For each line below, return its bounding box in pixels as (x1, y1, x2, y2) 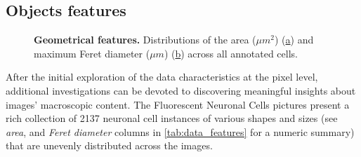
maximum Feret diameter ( (34, 46, 150, 60)
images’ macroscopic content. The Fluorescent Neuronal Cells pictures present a (6, 97, 350, 111)
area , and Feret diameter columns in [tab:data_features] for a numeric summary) (6, 124, 355, 139)
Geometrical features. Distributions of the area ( (34, 32, 256, 47)
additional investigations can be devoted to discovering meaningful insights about (6, 83, 356, 97)
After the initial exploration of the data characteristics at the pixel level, (6, 69, 318, 84)
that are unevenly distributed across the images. (6, 138, 213, 153)
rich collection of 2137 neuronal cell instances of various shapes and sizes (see (6, 111, 338, 125)
